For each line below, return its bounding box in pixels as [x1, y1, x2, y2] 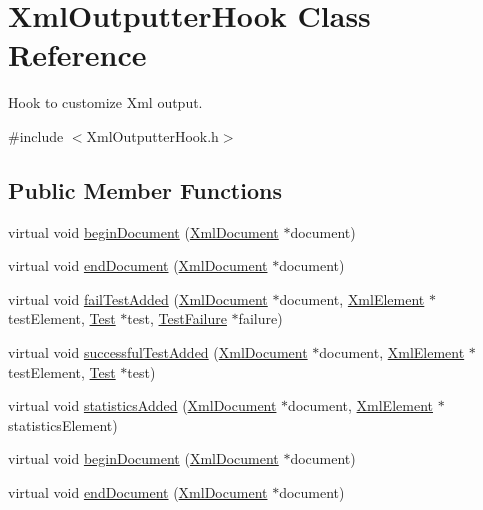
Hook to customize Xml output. [8, 92, 203, 113]
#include [8, 125, 64, 146]
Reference [8, 34, 147, 75]
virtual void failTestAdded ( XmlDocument [8, 288, 268, 309]
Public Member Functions [8, 174, 282, 205]
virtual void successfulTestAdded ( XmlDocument [8, 342, 308, 363]
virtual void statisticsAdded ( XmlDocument [8, 395, 277, 416]
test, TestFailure [127, 308, 227, 329]
